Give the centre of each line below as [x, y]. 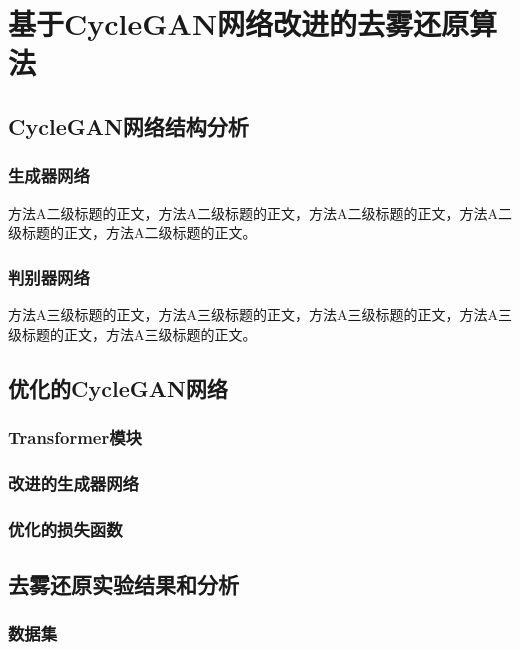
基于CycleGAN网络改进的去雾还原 [239, 23]
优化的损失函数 [65, 528]
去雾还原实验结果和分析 [123, 583]
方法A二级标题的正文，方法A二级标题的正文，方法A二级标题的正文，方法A [253, 212]
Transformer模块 [75, 436]
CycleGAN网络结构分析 [128, 125]
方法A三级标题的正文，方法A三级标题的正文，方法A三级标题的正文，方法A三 [260, 313]
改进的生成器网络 [73, 482]
